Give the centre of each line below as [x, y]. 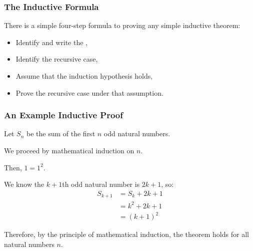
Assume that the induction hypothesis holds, [84, 76]
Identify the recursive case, [57, 59]
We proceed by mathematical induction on [69, 150]
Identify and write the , [51, 42]
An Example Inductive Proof [63, 115]
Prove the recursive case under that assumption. [89, 92]
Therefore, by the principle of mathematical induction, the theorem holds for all [126, 234]
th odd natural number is [101, 184]
